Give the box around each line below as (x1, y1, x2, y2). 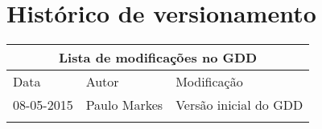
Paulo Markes (85, 95, 163, 115)
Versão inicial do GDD (175, 95, 303, 115)
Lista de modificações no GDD (59, 48, 258, 67)
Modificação (175, 72, 243, 91)
